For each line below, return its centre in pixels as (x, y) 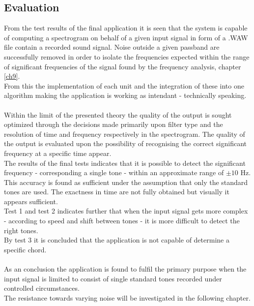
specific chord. (25, 249)
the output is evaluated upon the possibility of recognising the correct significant (126, 143)
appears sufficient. (31, 201)
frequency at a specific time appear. (58, 153)
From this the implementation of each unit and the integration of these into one (124, 85)
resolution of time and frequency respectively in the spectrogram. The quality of (125, 134)
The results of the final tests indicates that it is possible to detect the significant (125, 163)
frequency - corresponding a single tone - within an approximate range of (114, 172)
